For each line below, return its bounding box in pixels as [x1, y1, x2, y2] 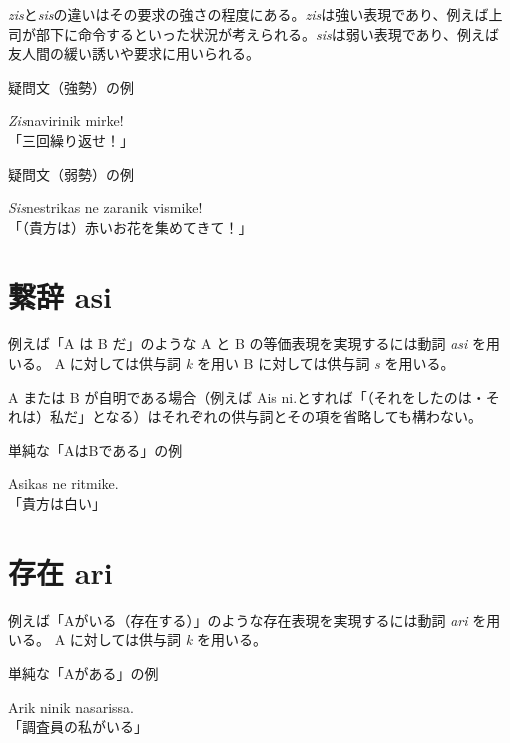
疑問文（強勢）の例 [8, 76, 134, 97]
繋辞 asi [8, 275, 113, 316]
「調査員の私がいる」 [8, 716, 148, 737]
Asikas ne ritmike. [8, 473, 119, 494]
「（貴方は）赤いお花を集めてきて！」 [8, 216, 253, 237]
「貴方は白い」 [8, 493, 106, 514]
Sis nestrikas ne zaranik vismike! [8, 197, 203, 218]
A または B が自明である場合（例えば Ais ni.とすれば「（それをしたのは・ [8, 386, 486, 407]
